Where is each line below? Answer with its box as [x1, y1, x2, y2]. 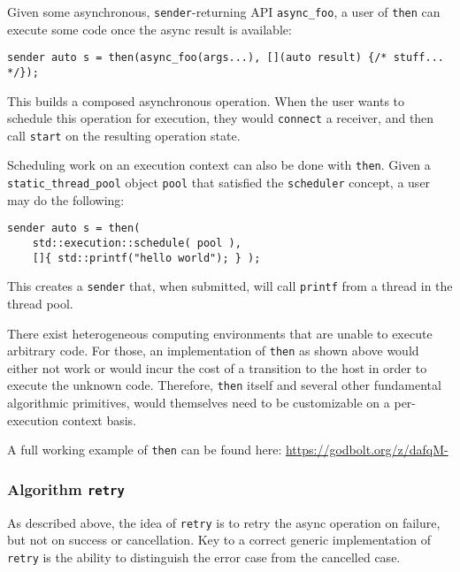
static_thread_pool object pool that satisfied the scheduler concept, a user [7, 173, 431, 192]
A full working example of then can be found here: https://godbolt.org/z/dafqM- [7, 440, 448, 459]
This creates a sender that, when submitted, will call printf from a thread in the [7, 277, 453, 295]
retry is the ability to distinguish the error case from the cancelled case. [7, 547, 401, 566]
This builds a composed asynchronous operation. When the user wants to [7, 91, 405, 110]
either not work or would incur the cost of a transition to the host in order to [7, 358, 427, 377]
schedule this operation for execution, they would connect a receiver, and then [7, 109, 434, 127]
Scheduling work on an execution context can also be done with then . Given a [7, 156, 431, 174]
